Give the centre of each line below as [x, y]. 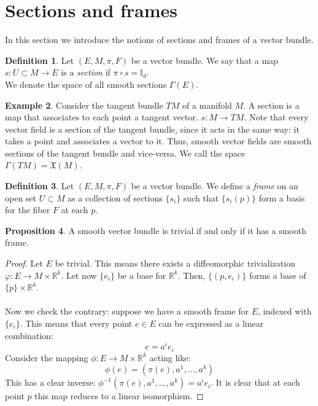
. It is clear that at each [255, 382]
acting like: [170, 357]
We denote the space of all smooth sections [86, 84]
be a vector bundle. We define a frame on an [215, 186]
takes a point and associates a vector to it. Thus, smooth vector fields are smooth [158, 141]
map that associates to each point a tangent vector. [102, 117]
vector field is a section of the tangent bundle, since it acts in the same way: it [152, 129]
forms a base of [277, 275]
